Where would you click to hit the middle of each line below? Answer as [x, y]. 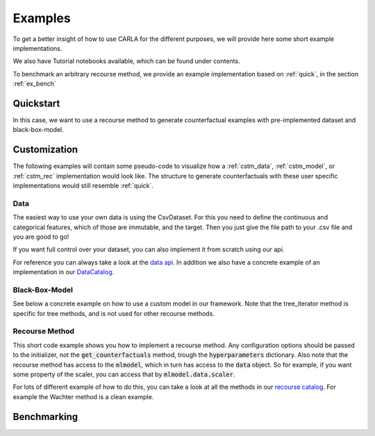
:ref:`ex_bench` [35, 84]
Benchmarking [45, 417]
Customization [45, 150]
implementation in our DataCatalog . [64, 272]
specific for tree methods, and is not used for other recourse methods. [114, 313]
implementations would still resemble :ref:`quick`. [83, 186]
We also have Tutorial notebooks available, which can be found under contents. [126, 61]
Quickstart [36, 103]
